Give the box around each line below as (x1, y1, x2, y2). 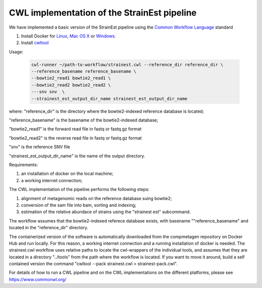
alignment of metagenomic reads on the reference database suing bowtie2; (21, 195, 172, 201)
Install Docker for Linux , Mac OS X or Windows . (21, 33, 116, 39)
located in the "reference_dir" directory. (9, 225, 88, 231)
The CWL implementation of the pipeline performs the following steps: (9, 186, 150, 192)
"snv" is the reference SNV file (9, 144, 70, 150)
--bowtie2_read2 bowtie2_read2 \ (31, 82, 111, 87)
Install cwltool (21, 40, 49, 46)
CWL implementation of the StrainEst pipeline (9, 7, 196, 18)
